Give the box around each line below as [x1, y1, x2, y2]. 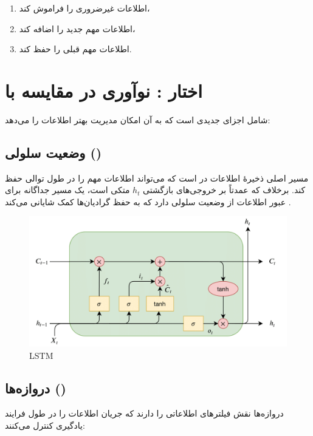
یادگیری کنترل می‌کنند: [5, 418, 85, 431]
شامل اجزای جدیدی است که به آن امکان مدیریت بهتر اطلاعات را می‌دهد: [5, 113, 270, 126]
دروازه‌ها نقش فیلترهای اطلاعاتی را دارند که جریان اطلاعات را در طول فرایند [5, 407, 284, 420]
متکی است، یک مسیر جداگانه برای [5, 183, 130, 196]
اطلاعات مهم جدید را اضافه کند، [19, 22, 136, 35]
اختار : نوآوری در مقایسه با [5, 78, 202, 103]
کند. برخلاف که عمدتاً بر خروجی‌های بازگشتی [143, 183, 306, 196]
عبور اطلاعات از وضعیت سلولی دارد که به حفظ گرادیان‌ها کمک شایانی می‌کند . [5, 195, 291, 208]
